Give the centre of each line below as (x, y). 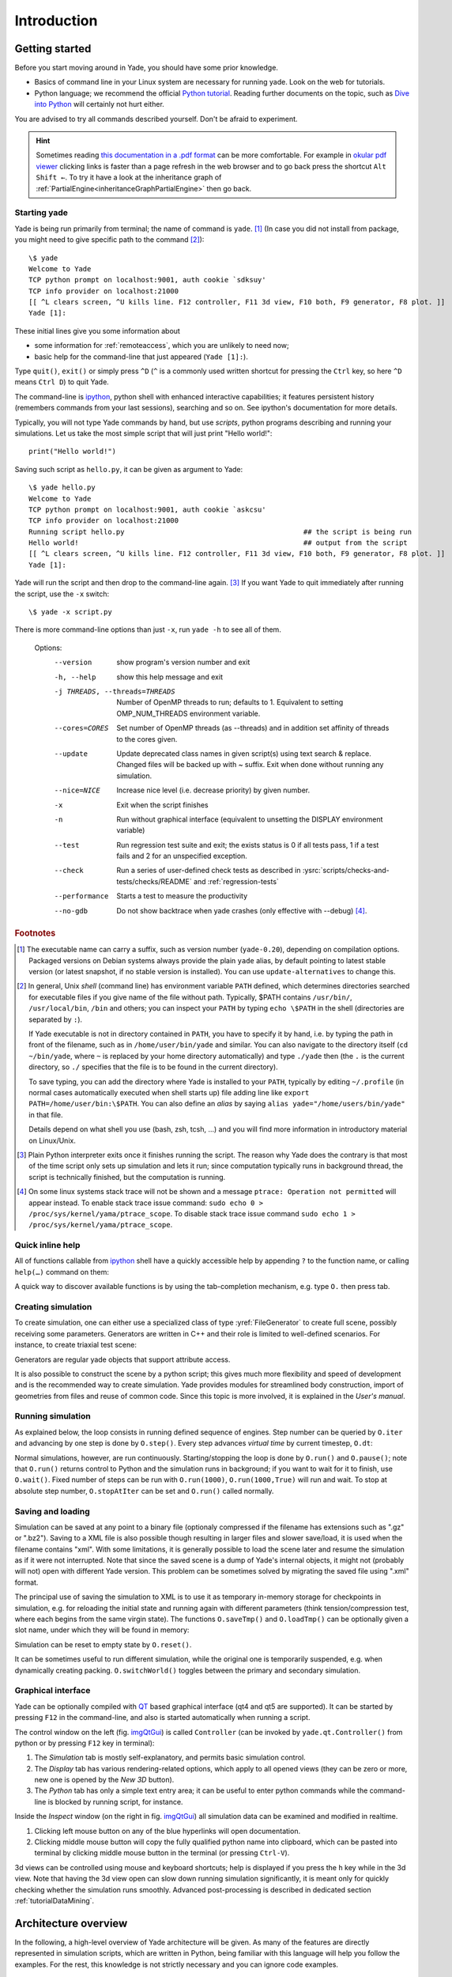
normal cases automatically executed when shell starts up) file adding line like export (169, 1092)
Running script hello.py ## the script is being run (220, 531)
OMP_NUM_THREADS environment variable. (188, 713)
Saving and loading (52, 1511)
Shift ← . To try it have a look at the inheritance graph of (129, 177)
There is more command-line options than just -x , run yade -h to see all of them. (148, 629)
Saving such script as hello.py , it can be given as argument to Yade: (129, 469)
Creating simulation (53, 1306)
